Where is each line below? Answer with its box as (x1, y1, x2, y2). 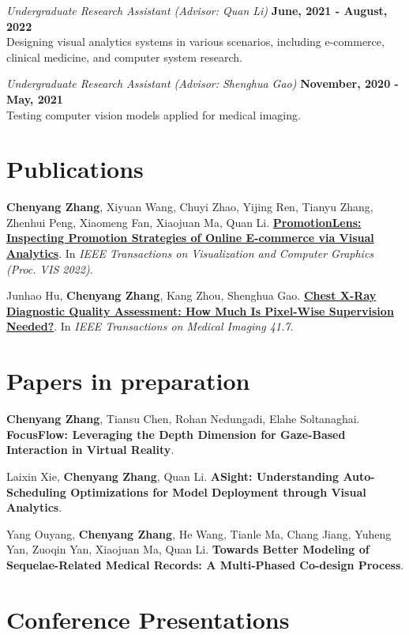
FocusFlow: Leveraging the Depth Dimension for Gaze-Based (6, 425, 346, 442)
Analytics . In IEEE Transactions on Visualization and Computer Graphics (6, 245, 374, 262)
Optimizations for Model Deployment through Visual (70, 483, 366, 500)
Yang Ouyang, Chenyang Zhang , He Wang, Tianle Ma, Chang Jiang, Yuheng (6, 525, 392, 542)
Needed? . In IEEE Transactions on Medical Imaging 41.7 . (6, 318, 294, 335)
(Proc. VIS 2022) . (6, 260, 93, 277)
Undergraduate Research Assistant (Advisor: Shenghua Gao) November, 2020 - (6, 75, 399, 92)
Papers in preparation (6, 365, 250, 397)
